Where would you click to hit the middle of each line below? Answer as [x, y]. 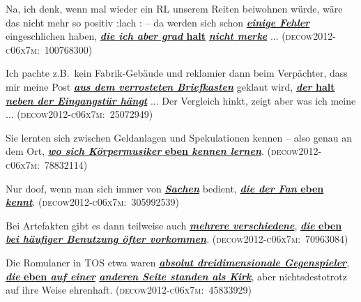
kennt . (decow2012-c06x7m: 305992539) [92, 202]
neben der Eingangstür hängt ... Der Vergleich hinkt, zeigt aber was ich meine [181, 100]
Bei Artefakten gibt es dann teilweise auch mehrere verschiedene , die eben [174, 225]
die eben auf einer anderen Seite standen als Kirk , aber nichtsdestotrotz [177, 276]
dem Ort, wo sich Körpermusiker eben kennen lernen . [135, 151]
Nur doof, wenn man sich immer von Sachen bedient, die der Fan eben [165, 188]
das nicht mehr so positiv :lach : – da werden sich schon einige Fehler [158, 22]
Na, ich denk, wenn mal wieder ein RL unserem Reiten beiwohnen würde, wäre [174, 8]
